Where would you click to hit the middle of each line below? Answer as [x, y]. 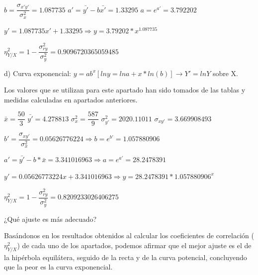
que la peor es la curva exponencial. [58, 267]
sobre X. [225, 73]
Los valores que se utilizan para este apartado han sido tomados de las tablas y [125, 90]
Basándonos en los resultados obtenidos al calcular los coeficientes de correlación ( [129, 235]
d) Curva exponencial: [38, 73]
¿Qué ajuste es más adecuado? [50, 219]
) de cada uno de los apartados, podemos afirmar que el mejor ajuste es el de [134, 245]
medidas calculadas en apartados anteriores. [71, 99]
